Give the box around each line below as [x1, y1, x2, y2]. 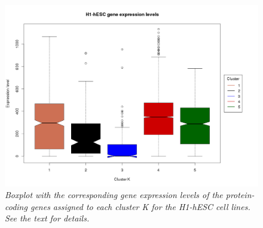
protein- [225, 189, 255, 201]
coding [5, 200, 27, 212]
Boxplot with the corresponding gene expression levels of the [5, 189, 223, 201]
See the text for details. [5, 212, 90, 224]
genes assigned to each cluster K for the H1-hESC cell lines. [30, 200, 250, 212]
